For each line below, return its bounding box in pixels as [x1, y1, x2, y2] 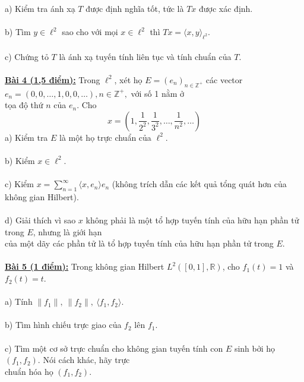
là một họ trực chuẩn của [59, 131, 151, 143]
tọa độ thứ [5, 99, 43, 111]
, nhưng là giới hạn [33, 225, 102, 238]
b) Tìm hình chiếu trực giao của [5, 318, 122, 331]
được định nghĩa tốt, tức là [85, 2, 184, 14]
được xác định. [199, 2, 253, 14]
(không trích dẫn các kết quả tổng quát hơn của [112, 178, 287, 190]
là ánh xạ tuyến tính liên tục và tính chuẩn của [59, 50, 232, 62]
